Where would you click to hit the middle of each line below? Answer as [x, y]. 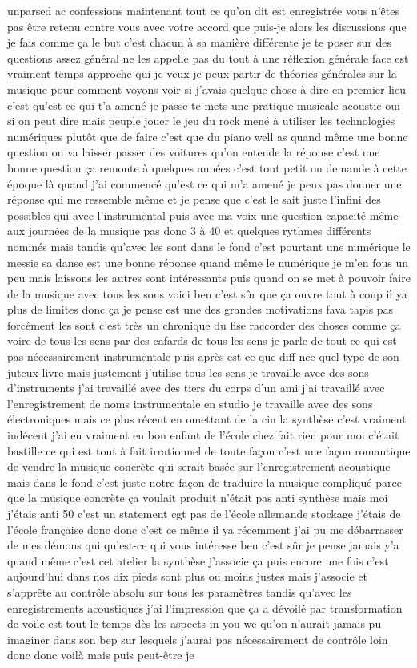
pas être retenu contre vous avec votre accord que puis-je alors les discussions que [207, 26]
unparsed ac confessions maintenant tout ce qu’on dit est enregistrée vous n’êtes [203, 10]
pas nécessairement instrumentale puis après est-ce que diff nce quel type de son [203, 356]
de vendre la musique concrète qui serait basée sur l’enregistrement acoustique [199, 466]
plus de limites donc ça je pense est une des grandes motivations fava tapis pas [200, 309]
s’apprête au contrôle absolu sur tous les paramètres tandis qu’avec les [180, 591]
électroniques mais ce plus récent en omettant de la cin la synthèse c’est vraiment [207, 419]
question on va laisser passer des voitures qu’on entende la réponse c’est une [194, 152]
